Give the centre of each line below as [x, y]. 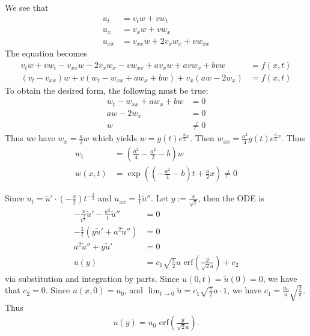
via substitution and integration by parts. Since [92, 278]
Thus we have [30, 138]
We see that [27, 7]
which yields [115, 138]
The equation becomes [46, 53]
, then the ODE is [231, 198]
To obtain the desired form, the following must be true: [107, 90]
